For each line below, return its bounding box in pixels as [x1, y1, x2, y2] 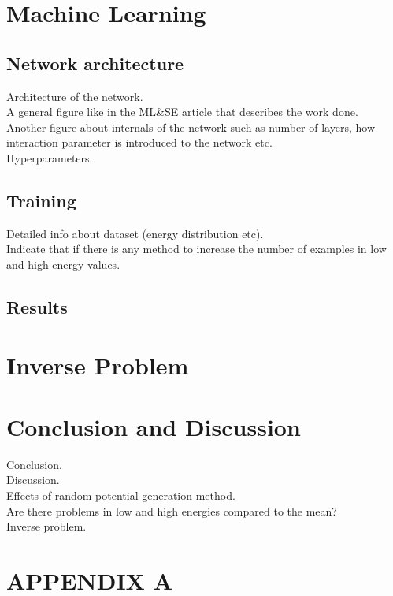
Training [6, 188, 76, 212]
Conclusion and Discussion [6, 410, 301, 442]
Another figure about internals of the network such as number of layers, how [6, 118, 375, 135]
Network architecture [6, 50, 184, 75]
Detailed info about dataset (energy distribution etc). [6, 225, 264, 241]
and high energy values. [6, 255, 120, 272]
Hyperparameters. [6, 149, 93, 166]
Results [6, 294, 68, 318]
